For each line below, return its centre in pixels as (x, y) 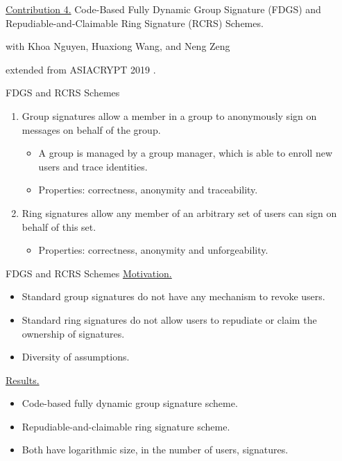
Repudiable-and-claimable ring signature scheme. (126, 426)
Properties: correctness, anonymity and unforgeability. (153, 250)
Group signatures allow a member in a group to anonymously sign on (169, 115)
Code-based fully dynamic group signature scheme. (130, 403)
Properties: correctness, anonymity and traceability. (148, 190)
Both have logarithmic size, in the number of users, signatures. (155, 450)
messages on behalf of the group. (91, 129)
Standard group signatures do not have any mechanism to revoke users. (173, 296)
